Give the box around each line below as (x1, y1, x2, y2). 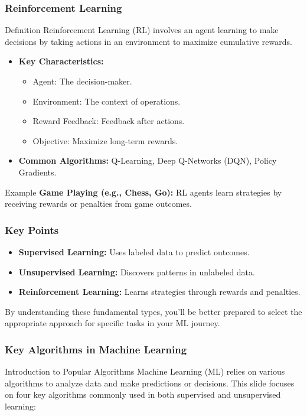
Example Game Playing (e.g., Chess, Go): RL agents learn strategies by (5, 186, 282, 198)
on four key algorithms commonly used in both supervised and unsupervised (5, 388, 281, 401)
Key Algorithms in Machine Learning (5, 342, 187, 356)
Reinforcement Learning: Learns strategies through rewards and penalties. (18, 285, 301, 298)
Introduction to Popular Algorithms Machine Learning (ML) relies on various (5, 365, 285, 378)
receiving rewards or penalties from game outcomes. (5, 197, 192, 210)
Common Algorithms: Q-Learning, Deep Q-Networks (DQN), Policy (18, 154, 277, 167)
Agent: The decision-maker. (32, 75, 132, 87)
